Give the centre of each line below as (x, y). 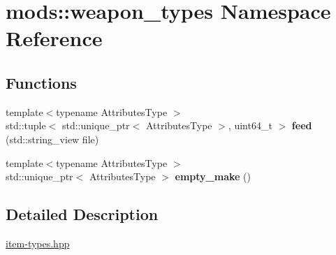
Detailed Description (82, 214)
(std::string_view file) (52, 139)
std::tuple (26, 125)
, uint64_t (250, 125)
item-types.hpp (38, 243)
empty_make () (213, 176)
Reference (54, 38)
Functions (41, 82)
